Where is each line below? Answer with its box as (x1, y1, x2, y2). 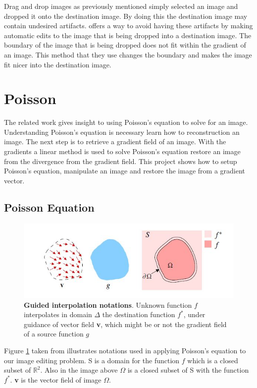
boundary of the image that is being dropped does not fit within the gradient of (4, 40, 246, 50)
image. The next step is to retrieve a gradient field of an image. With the (4, 136, 226, 147)
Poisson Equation (4, 199, 95, 215)
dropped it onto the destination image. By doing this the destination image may (4, 10, 248, 21)
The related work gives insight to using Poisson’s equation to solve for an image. (4, 117, 248, 127)
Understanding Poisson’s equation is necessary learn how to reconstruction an (4, 126, 240, 137)
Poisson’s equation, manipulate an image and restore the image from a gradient (4, 166, 245, 176)
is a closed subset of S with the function (127, 365, 249, 375)
